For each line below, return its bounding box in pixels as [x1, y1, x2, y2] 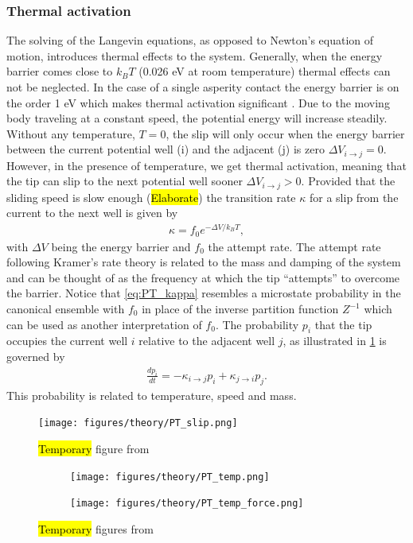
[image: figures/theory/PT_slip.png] [38, 417, 238, 429]
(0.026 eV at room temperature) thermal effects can [138, 63, 391, 80]
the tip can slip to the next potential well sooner [6, 173, 243, 189]
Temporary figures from [38, 520, 154, 537]
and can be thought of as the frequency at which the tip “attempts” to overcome [6, 269, 400, 285]
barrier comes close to [6, 63, 113, 80]
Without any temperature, [6, 125, 135, 142]
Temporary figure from [38, 440, 150, 456]
